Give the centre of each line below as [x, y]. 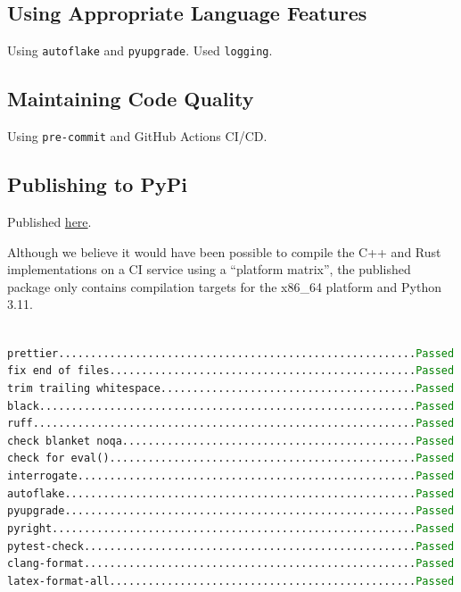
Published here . [49, 221]
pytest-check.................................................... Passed [231, 546]
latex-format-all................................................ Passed [231, 582]
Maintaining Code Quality [131, 99]
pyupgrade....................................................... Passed [231, 511]
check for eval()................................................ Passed [231, 459]
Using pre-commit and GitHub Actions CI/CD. [137, 136]
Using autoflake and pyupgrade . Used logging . [140, 50]
